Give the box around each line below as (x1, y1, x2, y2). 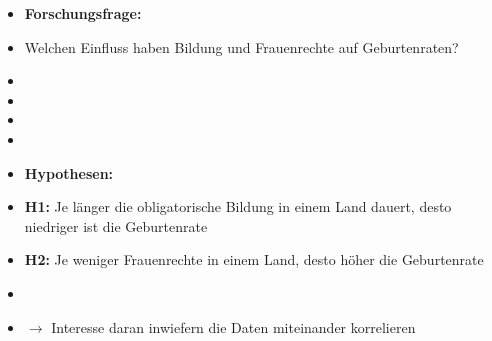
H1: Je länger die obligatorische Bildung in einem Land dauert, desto (24, 196, 452, 217)
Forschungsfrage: (24, 3, 142, 23)
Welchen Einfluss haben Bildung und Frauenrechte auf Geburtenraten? (24, 36, 459, 57)
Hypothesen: (24, 162, 114, 183)
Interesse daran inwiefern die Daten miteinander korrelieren (51, 316, 416, 337)
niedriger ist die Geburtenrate (24, 215, 208, 236)
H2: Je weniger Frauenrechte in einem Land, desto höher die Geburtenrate (24, 249, 484, 270)
